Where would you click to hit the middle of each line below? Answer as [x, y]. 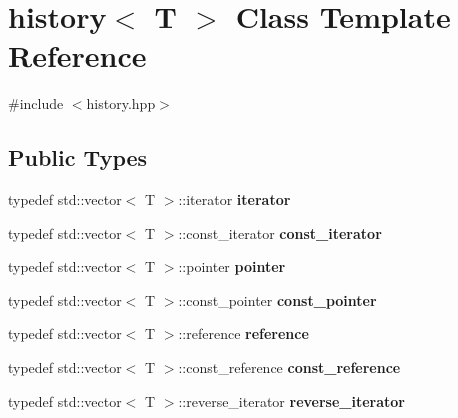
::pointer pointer [232, 266]
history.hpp [121, 103]
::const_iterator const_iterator [280, 232]
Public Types [78, 157]
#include [36, 103]
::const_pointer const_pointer [277, 299]
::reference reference [243, 333]
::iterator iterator [234, 199]
